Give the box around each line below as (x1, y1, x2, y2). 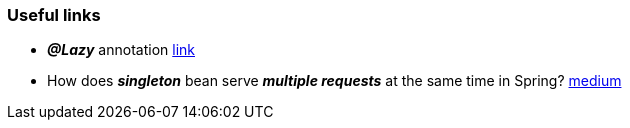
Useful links (7, 5, 101, 25)
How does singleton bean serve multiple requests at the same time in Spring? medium (47, 72, 622, 90)
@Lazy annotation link (47, 41, 195, 59)
